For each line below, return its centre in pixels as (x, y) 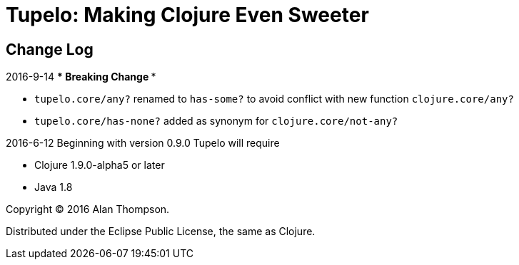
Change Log (50, 49)
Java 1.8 (54, 187)
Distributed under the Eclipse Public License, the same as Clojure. (161, 232)
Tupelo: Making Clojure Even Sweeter (187, 15)
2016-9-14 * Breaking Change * (81, 77)
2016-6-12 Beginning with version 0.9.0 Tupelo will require (143, 143)
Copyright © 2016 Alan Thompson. (88, 209)
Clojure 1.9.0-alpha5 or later (100, 165)
